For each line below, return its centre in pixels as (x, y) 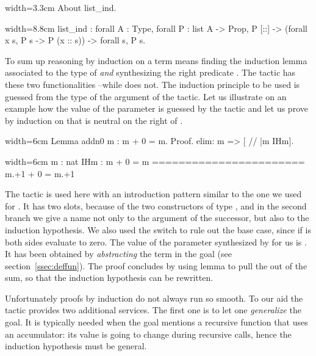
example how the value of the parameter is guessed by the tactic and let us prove (156, 108)
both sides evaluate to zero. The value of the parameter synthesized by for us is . (156, 242)
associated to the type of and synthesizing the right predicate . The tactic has (150, 72)
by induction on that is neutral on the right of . (94, 120)
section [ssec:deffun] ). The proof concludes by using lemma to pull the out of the (156, 265)
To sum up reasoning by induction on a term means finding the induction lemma (156, 60)
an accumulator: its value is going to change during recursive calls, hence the (148, 334)
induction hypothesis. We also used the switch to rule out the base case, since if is (158, 229)
